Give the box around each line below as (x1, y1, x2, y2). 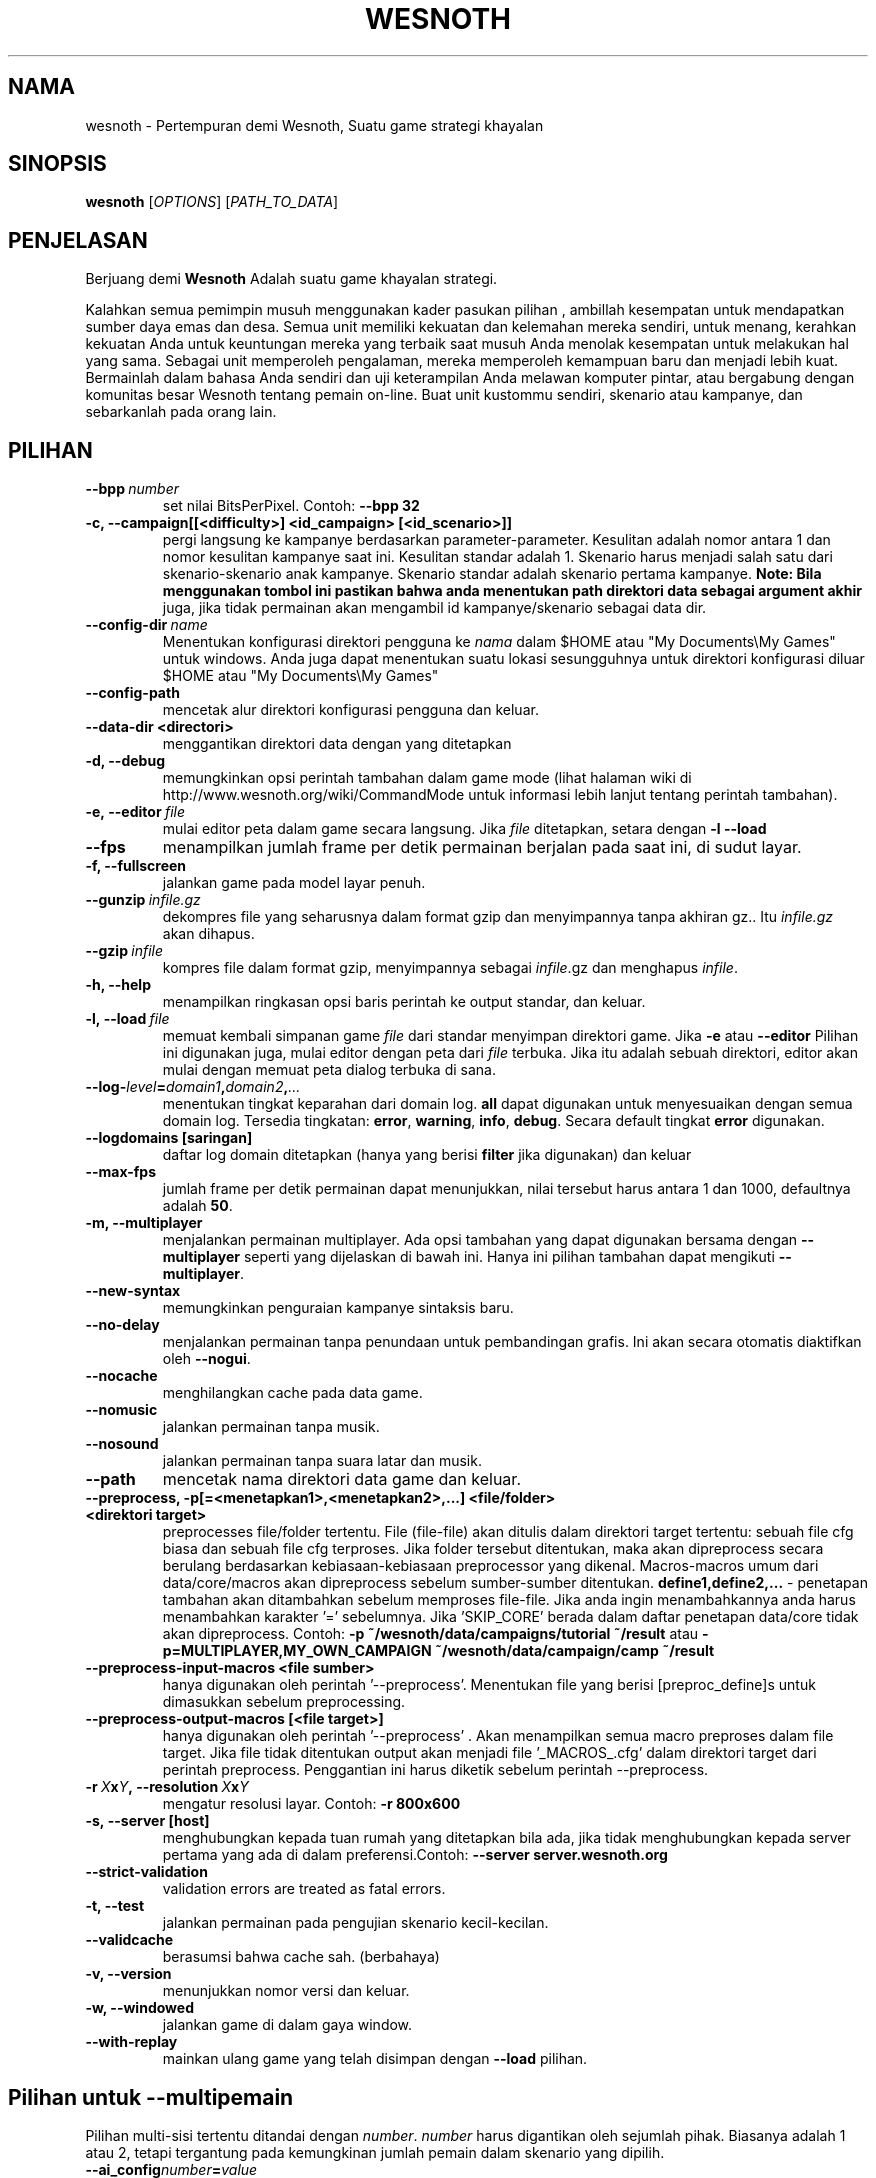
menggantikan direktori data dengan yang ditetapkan (162, 735, 512, 753)
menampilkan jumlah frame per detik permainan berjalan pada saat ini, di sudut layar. (162, 837, 802, 858)
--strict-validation (85, 1863, 208, 1881)
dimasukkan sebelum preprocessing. (162, 1693, 406, 1711)
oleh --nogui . (162, 1350, 251, 1368)
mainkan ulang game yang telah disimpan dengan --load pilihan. (162, 2050, 588, 2068)
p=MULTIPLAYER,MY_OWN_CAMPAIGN (162, 1642, 432, 1660)
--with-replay (85, 2033, 178, 2051)
